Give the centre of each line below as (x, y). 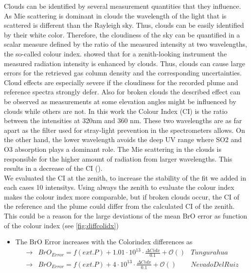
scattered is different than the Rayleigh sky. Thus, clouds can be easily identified (124, 25)
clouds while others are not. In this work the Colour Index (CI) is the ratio (116, 111)
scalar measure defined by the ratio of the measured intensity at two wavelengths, (125, 44)
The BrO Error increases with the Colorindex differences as (104, 242)
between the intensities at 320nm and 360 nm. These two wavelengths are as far (123, 120)
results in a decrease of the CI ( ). (53, 168)
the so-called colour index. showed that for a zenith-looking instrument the (116, 53)
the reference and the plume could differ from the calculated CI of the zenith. (119, 206)
